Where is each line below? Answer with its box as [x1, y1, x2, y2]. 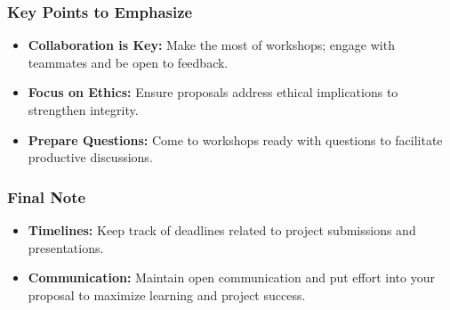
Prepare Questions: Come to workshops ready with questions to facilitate [28, 130, 443, 149]
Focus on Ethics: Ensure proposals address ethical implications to [28, 83, 398, 102]
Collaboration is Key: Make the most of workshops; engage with [28, 36, 395, 54]
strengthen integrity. [28, 101, 139, 118]
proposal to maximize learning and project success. [28, 285, 306, 304]
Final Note [7, 185, 86, 208]
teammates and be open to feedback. [28, 53, 229, 71]
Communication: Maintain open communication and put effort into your [28, 268, 435, 287]
